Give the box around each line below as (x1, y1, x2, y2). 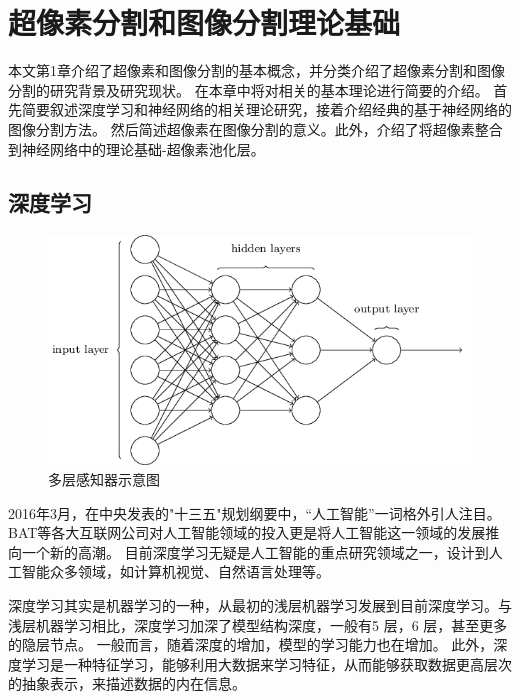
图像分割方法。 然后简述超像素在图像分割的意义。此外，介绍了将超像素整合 (8, 118, 503, 139)
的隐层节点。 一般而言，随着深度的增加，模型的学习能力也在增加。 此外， (8, 634, 494, 655)
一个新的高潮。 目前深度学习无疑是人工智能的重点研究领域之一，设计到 (21, 541, 489, 562)
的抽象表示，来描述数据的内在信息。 (8, 673, 246, 694)
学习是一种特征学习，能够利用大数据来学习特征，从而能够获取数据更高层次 (21, 653, 512, 674)
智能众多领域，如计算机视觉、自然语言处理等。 (21, 561, 330, 582)
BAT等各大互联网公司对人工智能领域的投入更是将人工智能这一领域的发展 (8, 522, 486, 543)
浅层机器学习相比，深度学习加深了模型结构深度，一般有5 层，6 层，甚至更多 (8, 614, 508, 635)
